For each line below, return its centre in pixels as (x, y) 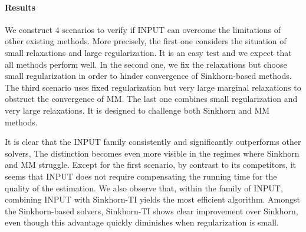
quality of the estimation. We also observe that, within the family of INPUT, (144, 188)
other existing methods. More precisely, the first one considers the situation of (146, 41)
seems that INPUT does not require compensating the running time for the (141, 176)
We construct (29, 29)
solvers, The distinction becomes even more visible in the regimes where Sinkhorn (152, 153)
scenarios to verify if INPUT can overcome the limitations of (172, 29)
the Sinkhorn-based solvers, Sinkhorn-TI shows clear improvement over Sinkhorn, (152, 211)
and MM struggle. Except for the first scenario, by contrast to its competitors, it (151, 165)
